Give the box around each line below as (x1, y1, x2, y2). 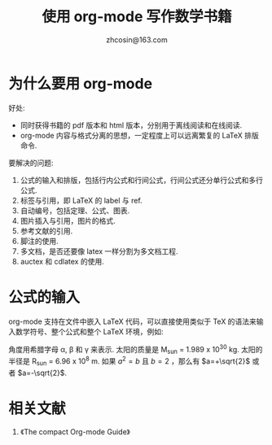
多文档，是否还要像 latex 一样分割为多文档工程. (20, 246, 178, 256)
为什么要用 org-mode (8, 74, 153, 93)
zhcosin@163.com (105, 34, 169, 45)
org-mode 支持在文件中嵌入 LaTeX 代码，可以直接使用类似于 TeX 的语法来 (8, 316, 257, 326)
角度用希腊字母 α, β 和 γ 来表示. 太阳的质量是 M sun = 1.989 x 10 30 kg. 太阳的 (8, 342, 263, 356)
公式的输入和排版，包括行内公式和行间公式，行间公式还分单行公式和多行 (20, 175, 263, 185)
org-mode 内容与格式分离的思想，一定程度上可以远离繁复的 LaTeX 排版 (20, 130, 259, 140)
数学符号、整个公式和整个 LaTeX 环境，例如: (15, 326, 164, 336)
